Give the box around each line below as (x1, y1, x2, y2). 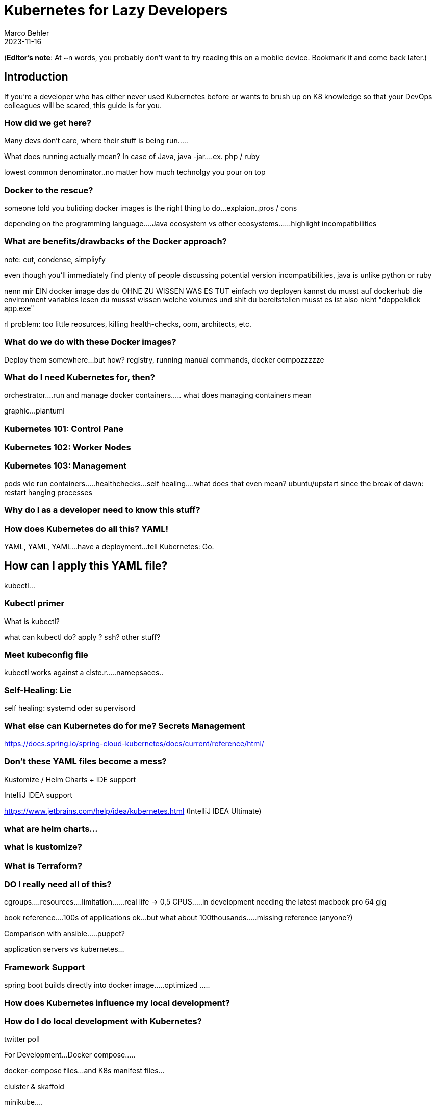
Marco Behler (4, 28, 49, 37)
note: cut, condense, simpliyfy (4, 254, 106, 264)
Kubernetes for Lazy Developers (4, 2, 228, 19)
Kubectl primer (4, 598, 65, 609)
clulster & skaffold (4, 1082, 64, 1091)
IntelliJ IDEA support (4, 790, 72, 799)
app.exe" (4, 303, 34, 313)
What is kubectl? (4, 616, 60, 626)
